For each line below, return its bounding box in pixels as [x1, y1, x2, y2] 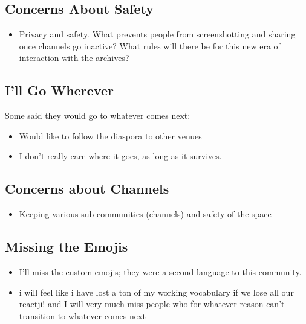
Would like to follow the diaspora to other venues [19, 129, 202, 142]
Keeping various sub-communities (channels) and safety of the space [19, 208, 272, 220]
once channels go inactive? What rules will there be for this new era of [19, 39, 281, 52]
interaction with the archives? [19, 51, 129, 64]
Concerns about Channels [5, 179, 169, 198]
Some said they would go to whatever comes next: [5, 109, 190, 122]
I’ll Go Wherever [5, 81, 114, 100]
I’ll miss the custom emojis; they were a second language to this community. [19, 265, 302, 278]
